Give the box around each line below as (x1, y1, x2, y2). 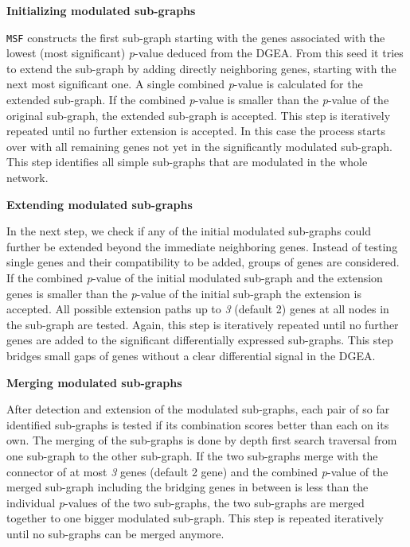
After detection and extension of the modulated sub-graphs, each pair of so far (6, 401, 390, 417)
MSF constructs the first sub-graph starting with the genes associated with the (6, 29, 385, 45)
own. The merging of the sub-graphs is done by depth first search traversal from (6, 432, 397, 448)
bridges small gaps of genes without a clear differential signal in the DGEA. (6, 347, 376, 363)
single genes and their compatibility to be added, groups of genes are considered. (6, 254, 400, 270)
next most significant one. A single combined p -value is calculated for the (6, 76, 363, 92)
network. (6, 169, 49, 185)
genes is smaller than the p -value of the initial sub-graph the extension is (6, 285, 361, 301)
